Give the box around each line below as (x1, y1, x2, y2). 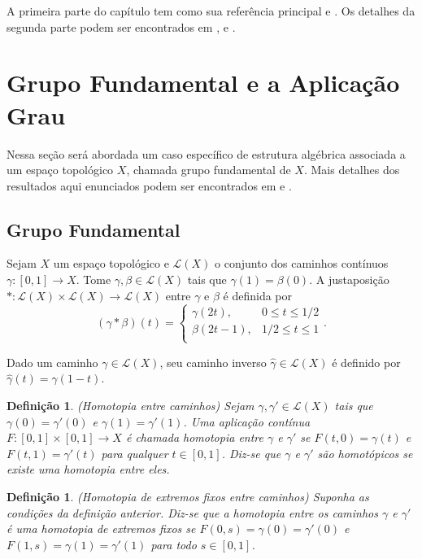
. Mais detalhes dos (303, 161, 400, 178)
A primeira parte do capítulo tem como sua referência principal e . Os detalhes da (7, 2, 415, 19)
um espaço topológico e (53, 255, 169, 272)
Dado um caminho (7, 353, 98, 370)
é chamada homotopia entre (125, 429, 263, 446)
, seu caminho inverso (159, 353, 267, 370)
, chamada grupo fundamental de (126, 161, 291, 178)
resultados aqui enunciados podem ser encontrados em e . (7, 177, 292, 194)
